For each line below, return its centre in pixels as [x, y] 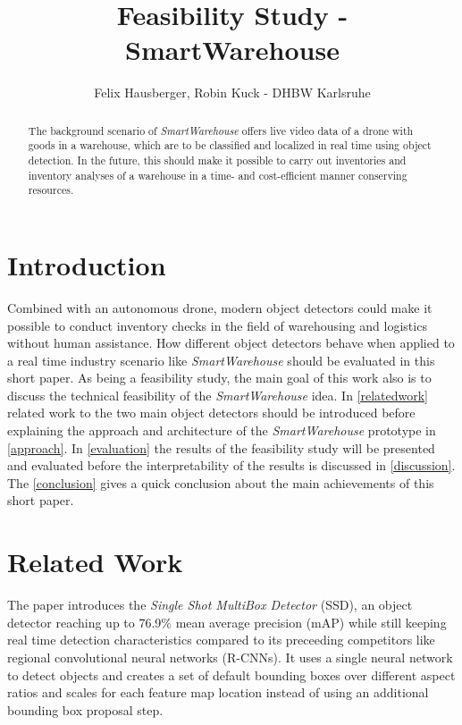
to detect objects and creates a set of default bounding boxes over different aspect [231, 674]
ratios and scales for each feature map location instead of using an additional [218, 692]
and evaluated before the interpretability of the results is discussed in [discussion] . [231, 465]
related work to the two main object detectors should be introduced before [211, 413]
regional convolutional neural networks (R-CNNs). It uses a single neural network [230, 657]
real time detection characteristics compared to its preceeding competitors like [221, 640]
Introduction [87, 264]
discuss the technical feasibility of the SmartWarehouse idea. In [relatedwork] [218, 395]
